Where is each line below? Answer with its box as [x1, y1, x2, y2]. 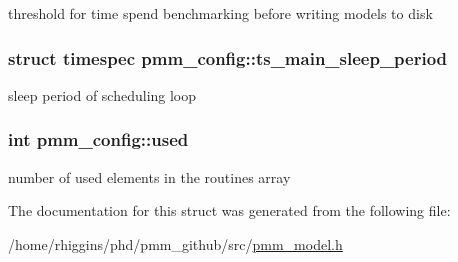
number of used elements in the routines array [8, 166, 291, 187]
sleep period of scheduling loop [8, 84, 197, 105]
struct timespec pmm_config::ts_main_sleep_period [8, 45, 448, 70]
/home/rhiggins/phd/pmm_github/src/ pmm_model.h [8, 233, 343, 254]
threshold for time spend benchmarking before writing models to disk [8, 3, 433, 23]
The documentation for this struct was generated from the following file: [8, 200, 451, 221]
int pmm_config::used [8, 127, 189, 152]
